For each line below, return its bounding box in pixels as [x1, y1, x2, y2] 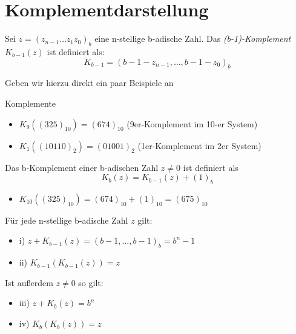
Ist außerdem [5, 276, 53, 289]
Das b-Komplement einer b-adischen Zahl [5, 161, 159, 173]
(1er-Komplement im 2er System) [137, 139, 261, 152]
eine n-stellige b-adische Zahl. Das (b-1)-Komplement [94, 32, 291, 45]
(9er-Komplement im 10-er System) [127, 117, 258, 130]
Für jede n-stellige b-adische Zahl [5, 213, 128, 226]
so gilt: [78, 276, 104, 289]
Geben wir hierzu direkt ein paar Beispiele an [5, 76, 174, 89]
